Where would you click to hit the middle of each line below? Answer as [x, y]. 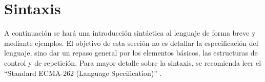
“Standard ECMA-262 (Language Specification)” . [83, 73]
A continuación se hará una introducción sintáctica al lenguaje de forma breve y [130, 33]
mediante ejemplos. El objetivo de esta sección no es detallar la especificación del [131, 43]
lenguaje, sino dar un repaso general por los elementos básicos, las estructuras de [131, 53]
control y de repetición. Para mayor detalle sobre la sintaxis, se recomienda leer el [133, 62]
